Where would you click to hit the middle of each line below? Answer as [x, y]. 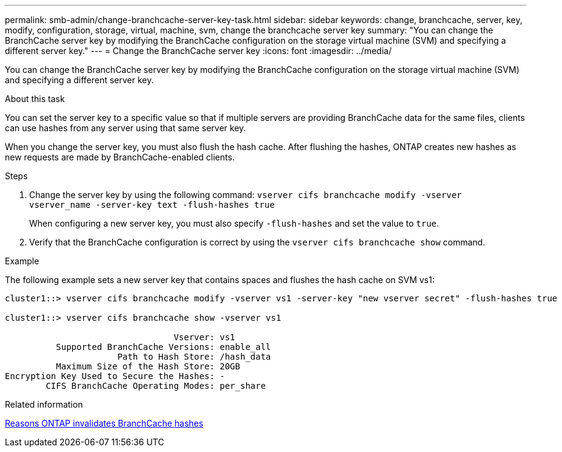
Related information [44, 404]
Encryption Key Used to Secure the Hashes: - [115, 376]
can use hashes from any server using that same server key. [126, 128]
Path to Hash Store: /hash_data [194, 357]
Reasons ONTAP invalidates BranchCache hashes [104, 423]
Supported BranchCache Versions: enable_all [164, 347]
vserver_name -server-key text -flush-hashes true [152, 205]
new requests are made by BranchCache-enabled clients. [120, 157]
